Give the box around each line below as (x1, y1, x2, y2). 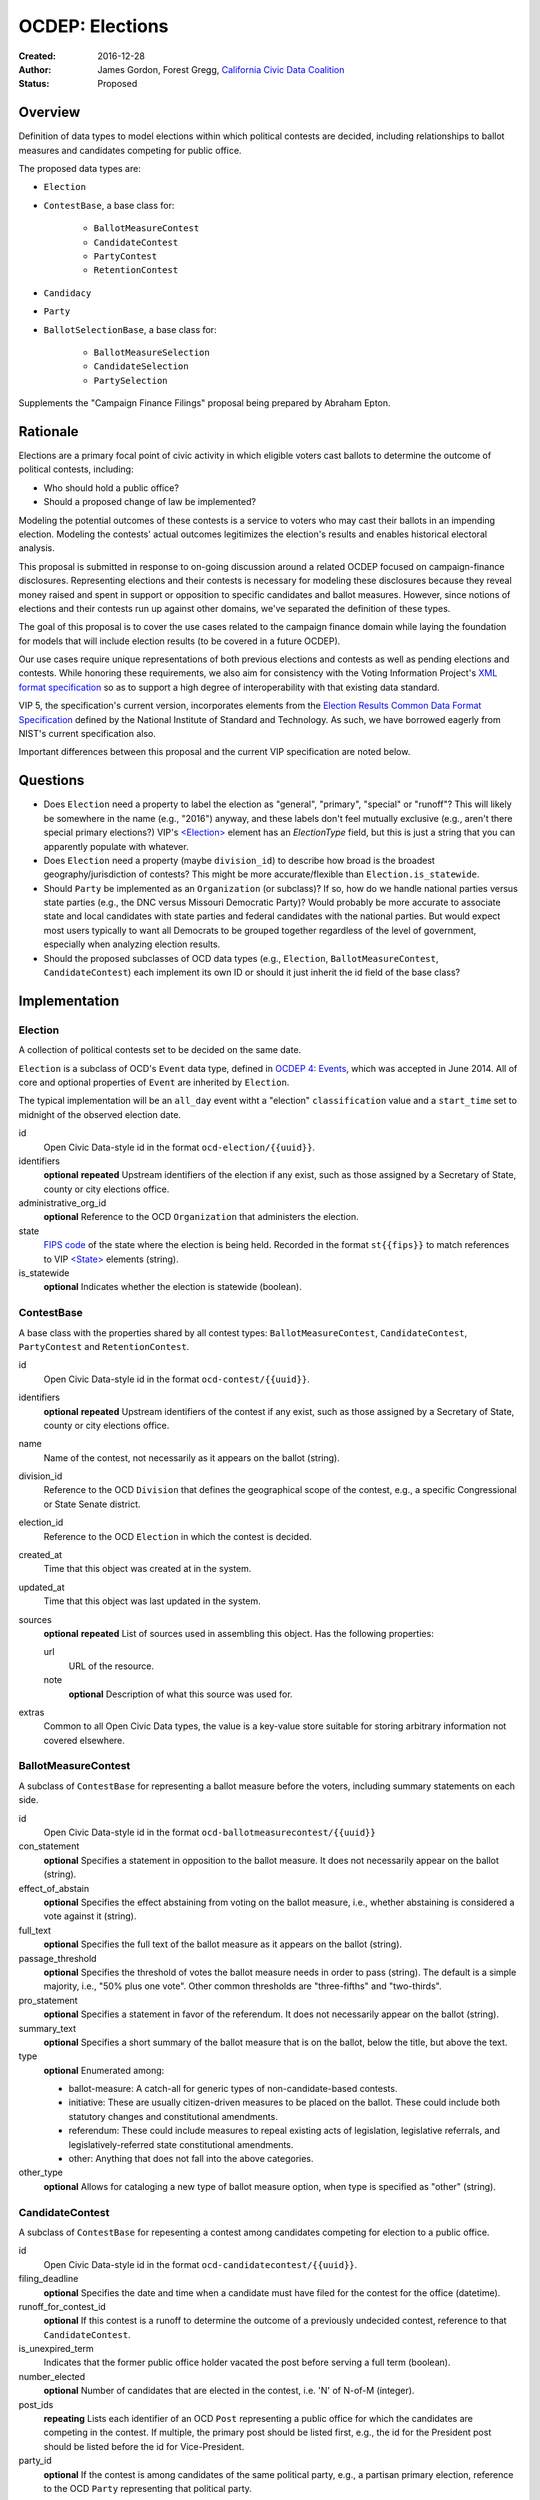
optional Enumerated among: (43, 2064, 165, 2076)
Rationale (18, 423, 79, 440)
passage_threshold (18, 1952, 97, 1964)
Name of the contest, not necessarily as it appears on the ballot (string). (43, 1451, 340, 1464)
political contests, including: (18, 463, 134, 475)
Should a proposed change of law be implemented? (43, 496, 257, 508)
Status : (18, 78, 50, 90)
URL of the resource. (68, 1660, 155, 1672)
